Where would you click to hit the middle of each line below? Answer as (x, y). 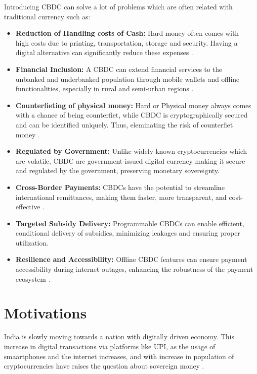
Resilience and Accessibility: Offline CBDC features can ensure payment (131, 259)
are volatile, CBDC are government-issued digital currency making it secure (130, 160)
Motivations (45, 313)
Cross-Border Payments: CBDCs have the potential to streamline (120, 187)
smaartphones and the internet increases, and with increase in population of (119, 356)
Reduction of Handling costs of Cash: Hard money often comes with (127, 33)
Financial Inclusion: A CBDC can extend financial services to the (119, 69)
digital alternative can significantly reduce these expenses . (104, 52)
